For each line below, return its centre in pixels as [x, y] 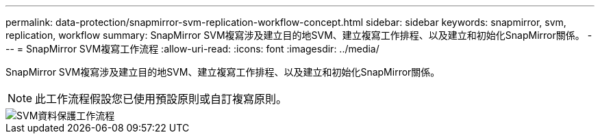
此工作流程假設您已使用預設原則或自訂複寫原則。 [161, 99]
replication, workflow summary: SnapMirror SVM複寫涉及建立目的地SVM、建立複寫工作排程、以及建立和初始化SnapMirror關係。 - [299, 35]
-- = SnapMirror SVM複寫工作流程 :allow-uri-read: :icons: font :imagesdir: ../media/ [192, 49]
